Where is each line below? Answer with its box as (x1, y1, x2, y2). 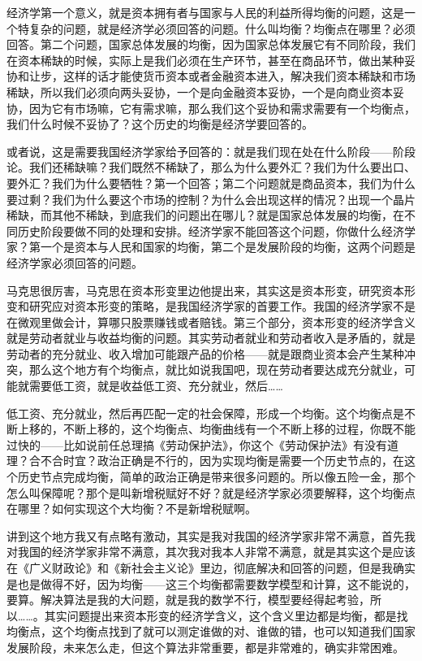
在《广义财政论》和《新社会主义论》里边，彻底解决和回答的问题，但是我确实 (6, 559, 416, 576)
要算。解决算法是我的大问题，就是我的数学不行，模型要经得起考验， (6, 591, 370, 608)
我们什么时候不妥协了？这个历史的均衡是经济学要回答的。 (6, 115, 313, 133)
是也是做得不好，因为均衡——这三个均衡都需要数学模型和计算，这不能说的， (6, 575, 416, 592)
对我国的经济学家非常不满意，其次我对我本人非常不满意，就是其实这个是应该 (6, 543, 416, 560)
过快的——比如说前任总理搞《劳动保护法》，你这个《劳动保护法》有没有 (6, 436, 387, 453)
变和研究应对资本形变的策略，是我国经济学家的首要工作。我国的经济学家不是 (6, 298, 416, 315)
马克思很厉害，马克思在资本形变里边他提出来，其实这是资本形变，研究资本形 (6, 281, 416, 298)
